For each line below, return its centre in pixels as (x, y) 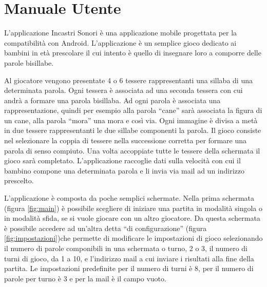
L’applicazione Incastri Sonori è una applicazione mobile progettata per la (121, 33)
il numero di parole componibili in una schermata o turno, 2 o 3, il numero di (126, 248)
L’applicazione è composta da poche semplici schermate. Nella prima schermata (129, 198)
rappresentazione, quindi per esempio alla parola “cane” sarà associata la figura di (133, 110)
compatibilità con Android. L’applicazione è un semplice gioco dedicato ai (120, 42)
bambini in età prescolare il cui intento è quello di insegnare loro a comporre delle (133, 53)
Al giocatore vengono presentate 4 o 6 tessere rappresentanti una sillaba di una (128, 80)
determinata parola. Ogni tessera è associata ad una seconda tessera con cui (123, 90)
